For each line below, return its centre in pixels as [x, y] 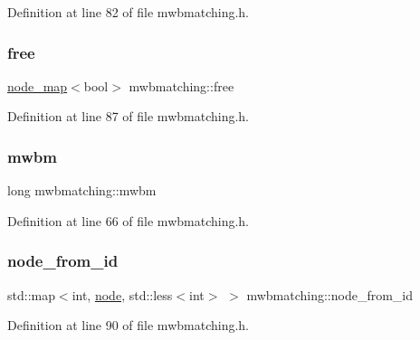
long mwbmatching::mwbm [82, 190]
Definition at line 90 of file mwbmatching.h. [128, 325]
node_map [38, 85]
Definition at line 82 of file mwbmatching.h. [128, 12]
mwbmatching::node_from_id [330, 294]
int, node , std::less [122, 294]
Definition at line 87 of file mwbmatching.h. [128, 116]
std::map [31, 294]
